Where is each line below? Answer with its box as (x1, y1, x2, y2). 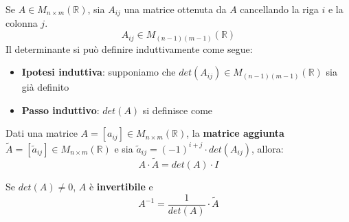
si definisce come (142, 102, 213, 117)
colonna (5, 16, 38, 30)
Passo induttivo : (21, 102, 100, 117)
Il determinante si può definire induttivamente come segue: (5, 41, 253, 56)
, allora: (251, 141, 284, 155)
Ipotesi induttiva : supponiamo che (21, 65, 176, 79)
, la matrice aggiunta (186, 126, 284, 140)
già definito (21, 80, 69, 94)
